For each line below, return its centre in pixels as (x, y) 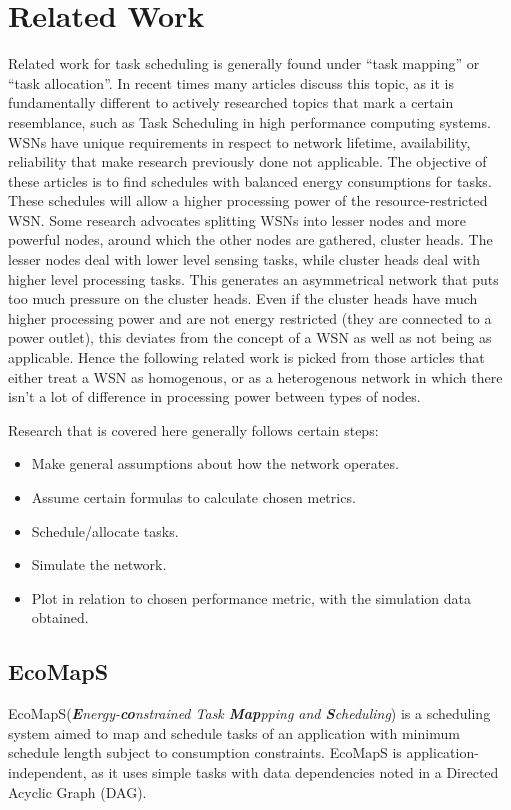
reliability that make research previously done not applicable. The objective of (247, 161)
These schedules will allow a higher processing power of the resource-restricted (248, 200)
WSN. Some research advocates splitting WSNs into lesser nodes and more (237, 219)
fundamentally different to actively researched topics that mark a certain (231, 102)
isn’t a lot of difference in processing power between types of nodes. (214, 396)
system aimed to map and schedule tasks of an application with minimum (234, 732)
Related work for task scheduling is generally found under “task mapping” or (244, 63)
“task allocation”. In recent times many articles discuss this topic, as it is (231, 82)
